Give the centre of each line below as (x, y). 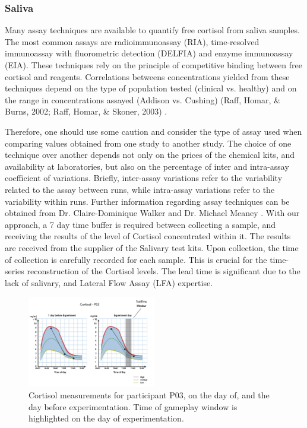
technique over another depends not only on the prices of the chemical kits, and (150, 155)
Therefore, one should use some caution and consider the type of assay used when (153, 131)
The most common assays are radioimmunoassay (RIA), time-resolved (132, 41)
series (15, 271)
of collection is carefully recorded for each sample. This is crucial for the (136, 259)
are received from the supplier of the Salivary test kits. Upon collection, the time (152, 247)
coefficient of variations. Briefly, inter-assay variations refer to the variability (144, 178)
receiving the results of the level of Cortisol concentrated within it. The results (148, 236)
